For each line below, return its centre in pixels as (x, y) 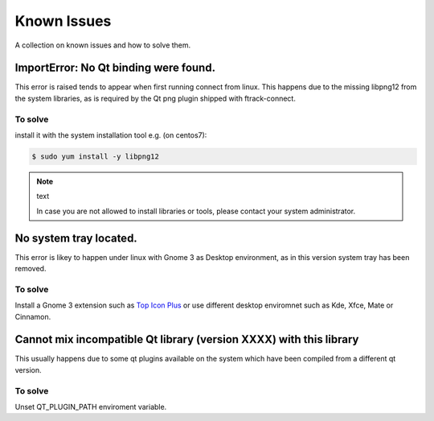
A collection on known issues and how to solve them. (103, 45)
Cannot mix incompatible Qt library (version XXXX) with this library (187, 339)
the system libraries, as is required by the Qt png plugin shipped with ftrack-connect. (156, 98)
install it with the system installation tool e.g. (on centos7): (111, 135)
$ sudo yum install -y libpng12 (96, 156)
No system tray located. (76, 238)
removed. (31, 269)
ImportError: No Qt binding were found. (115, 68)
